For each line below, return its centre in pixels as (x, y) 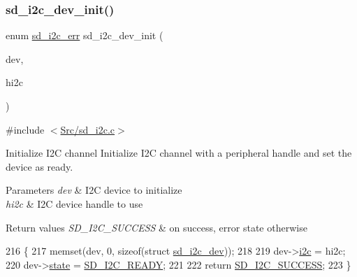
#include (25, 129)
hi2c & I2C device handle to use (74, 203)
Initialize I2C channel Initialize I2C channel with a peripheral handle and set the (179, 153)
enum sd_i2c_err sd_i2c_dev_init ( (85, 35)
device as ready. (39, 166)
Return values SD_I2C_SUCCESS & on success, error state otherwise (156, 227)
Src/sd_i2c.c (88, 129)
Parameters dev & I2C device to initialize (94, 190)
